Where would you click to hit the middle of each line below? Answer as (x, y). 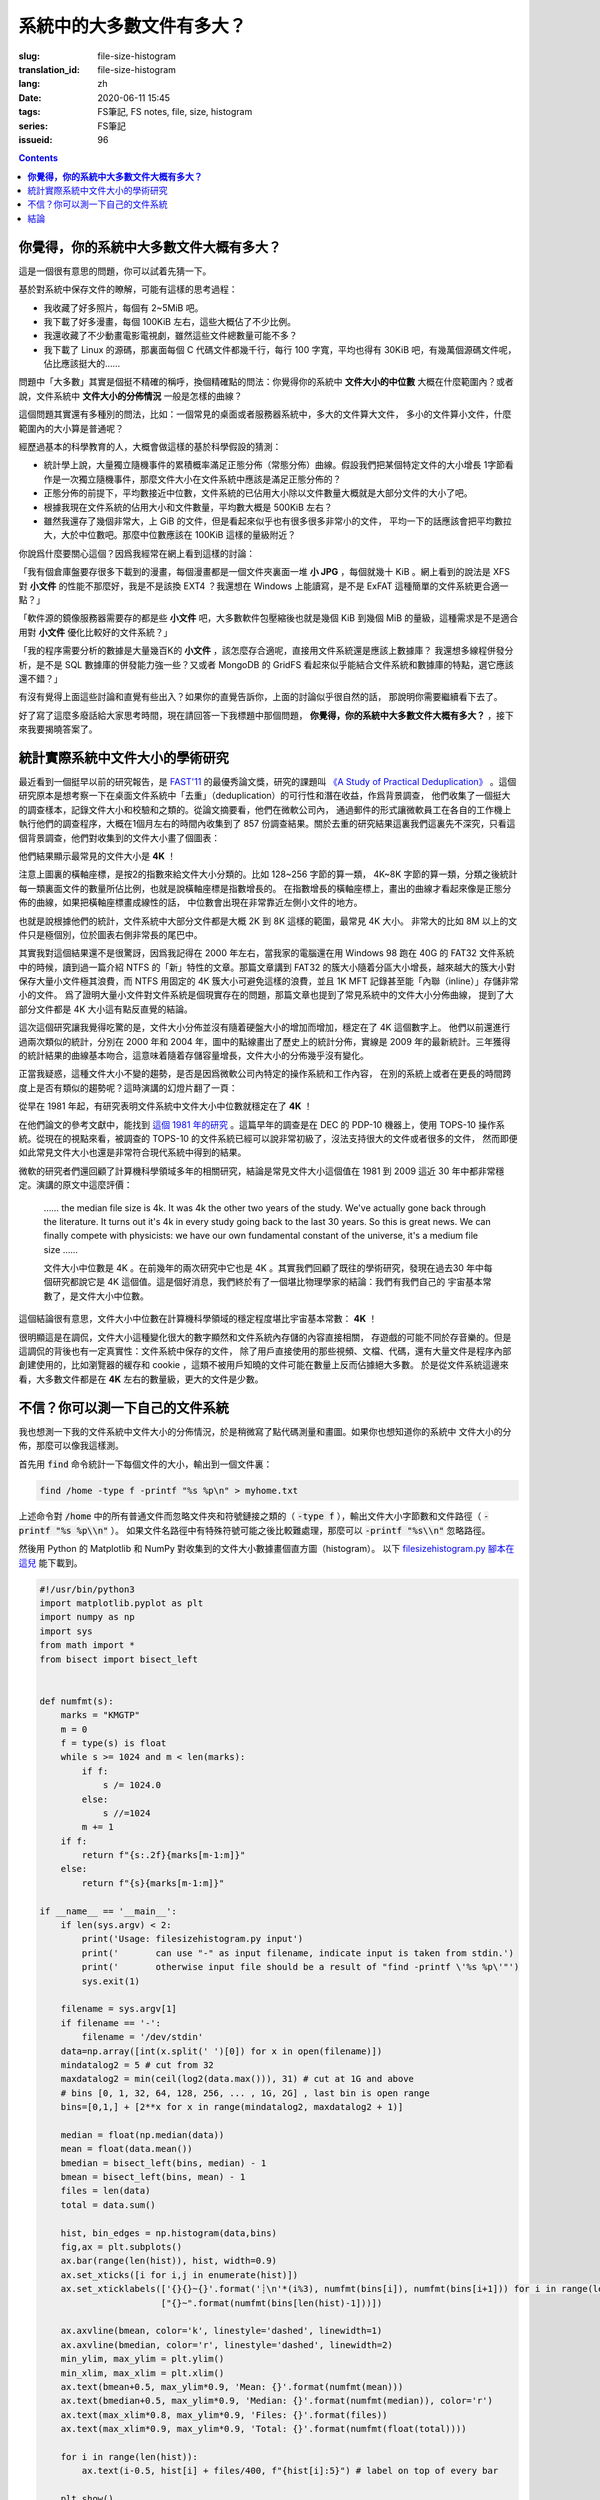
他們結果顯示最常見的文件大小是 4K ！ (97, 856)
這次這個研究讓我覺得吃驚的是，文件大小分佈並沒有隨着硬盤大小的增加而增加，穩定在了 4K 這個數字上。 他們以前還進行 (264, 1027)
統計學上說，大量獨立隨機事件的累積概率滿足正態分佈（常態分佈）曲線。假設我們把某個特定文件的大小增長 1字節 (274, 465)
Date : (30, 97)
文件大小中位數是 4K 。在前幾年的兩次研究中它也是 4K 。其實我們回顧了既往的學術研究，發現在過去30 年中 (264, 1268)
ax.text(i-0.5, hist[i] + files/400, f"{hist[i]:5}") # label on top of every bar (290, 2471)
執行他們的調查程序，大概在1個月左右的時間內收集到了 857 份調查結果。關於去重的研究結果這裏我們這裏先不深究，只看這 (267, 824)
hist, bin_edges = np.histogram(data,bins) (168, 2233)
